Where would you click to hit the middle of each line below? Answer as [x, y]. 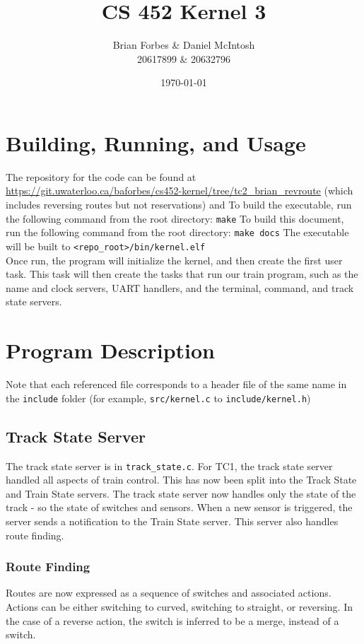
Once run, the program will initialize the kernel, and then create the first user [174, 260]
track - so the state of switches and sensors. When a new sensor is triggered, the [179, 507]
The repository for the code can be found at [101, 176]
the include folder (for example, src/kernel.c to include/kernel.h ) [158, 398]
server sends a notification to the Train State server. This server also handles [172, 521]
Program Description [110, 350]
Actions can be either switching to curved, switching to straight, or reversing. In [179, 606]
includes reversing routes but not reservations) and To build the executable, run [179, 205]
